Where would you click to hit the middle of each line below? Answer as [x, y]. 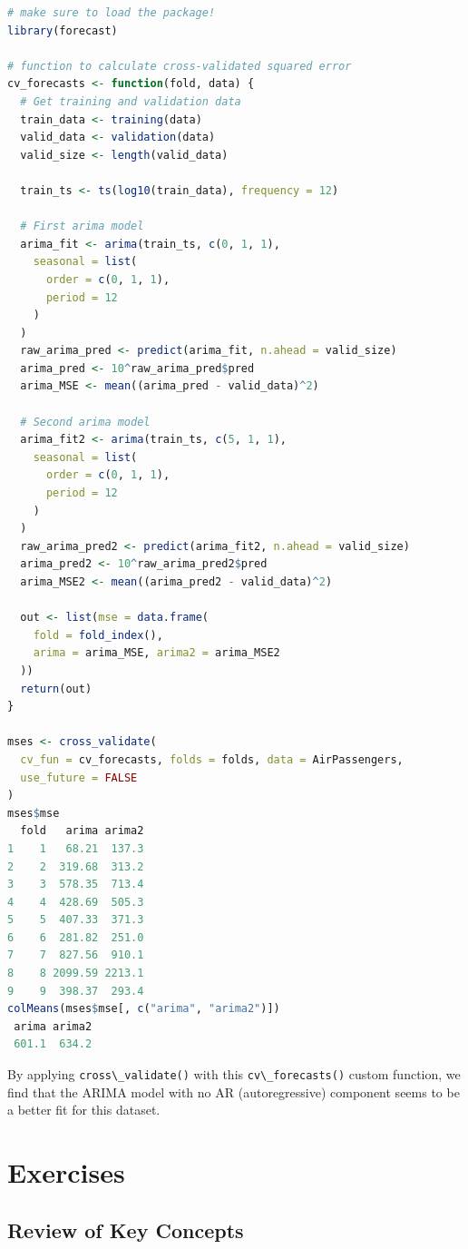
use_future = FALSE [79, 777]
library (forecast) [63, 30]
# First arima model [82, 226]
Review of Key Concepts [126, 1229]
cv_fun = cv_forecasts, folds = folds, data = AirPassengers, [212, 759]
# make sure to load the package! [112, 13]
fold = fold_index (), [98, 635]
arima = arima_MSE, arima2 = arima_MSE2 [156, 653]
